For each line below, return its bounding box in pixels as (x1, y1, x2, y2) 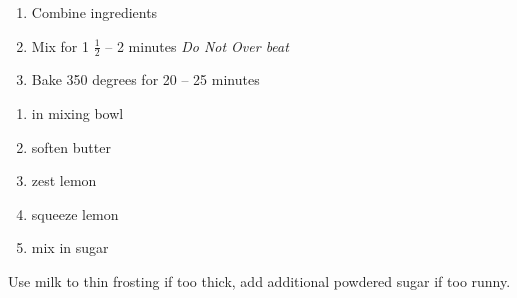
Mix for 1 (31, 35, 90, 56)
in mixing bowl (31, 103, 124, 124)
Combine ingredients (31, 2, 158, 22)
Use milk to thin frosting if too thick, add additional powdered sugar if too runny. (8, 270, 511, 291)
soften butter (31, 136, 111, 157)
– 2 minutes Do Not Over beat (105, 35, 289, 56)
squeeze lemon (31, 203, 119, 224)
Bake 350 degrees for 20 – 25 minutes (31, 69, 260, 90)
